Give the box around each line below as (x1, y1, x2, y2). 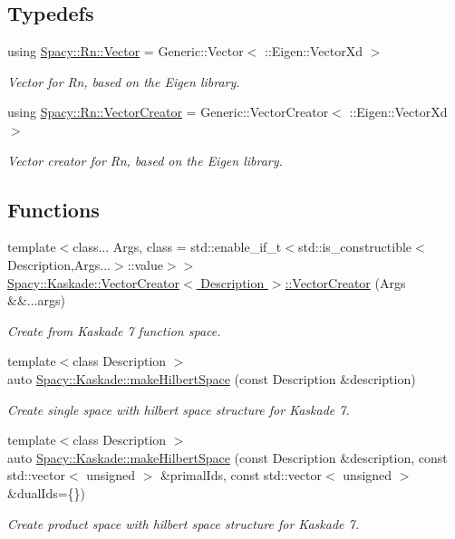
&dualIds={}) (7, 483, 86, 502)
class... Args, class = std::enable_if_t (73, 237, 282, 256)
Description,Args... (7, 255, 111, 274)
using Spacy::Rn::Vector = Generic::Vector (7, 42, 244, 61)
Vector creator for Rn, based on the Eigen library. (7, 150, 283, 169)
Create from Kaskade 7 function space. (7, 321, 221, 340)
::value (127, 255, 163, 274)
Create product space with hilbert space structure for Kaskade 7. (7, 514, 359, 533)
